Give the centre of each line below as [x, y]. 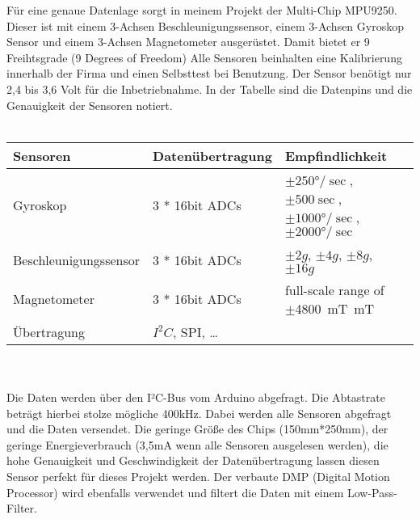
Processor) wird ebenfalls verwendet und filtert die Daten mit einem [175, 492]
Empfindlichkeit [336, 155]
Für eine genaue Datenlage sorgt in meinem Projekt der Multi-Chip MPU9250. [202, 10]
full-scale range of [334, 289]
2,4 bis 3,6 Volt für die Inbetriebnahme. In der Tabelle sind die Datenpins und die [210, 89]
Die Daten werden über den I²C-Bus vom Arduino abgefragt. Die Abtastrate [196, 397]
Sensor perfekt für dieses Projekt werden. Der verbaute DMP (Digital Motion [198, 476]
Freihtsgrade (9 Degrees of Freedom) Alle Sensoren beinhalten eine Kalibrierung [204, 57]
